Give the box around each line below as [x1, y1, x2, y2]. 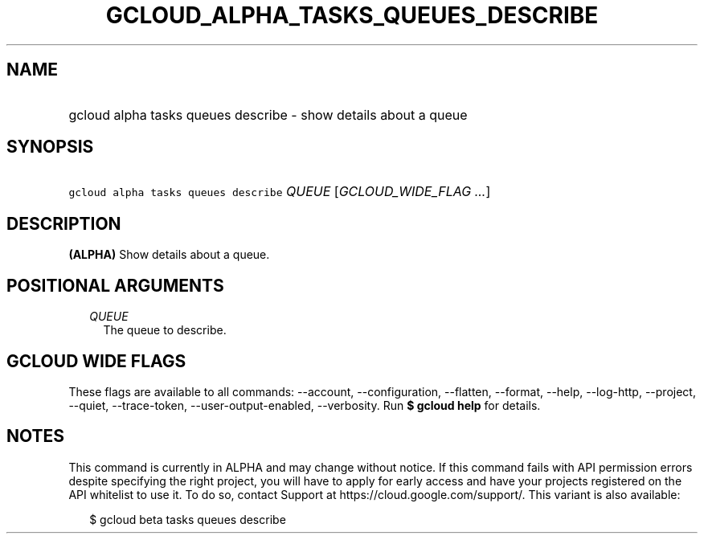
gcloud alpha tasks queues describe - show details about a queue [68, 106, 468, 123]
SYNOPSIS [6, 137, 94, 157]
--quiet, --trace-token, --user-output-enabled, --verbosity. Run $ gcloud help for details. [68, 398, 541, 412]
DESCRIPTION [6, 213, 121, 234]
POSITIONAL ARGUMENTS [6, 275, 224, 296]
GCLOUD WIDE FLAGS [6, 350, 186, 371]
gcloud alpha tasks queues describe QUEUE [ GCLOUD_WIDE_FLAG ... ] [68, 183, 491, 200]
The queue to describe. [103, 323, 227, 337]
